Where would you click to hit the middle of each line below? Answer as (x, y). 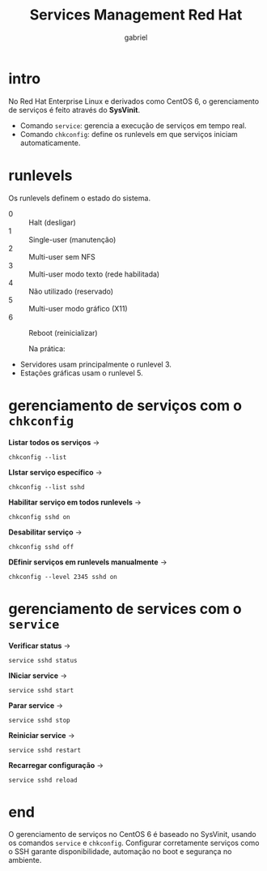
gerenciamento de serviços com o (125, 405)
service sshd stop (39, 720)
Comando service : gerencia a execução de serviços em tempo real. (133, 125)
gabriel (136, 37)
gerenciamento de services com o (125, 609)
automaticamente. (50, 143)
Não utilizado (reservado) (71, 291)
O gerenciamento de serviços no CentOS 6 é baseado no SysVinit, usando (132, 835)
